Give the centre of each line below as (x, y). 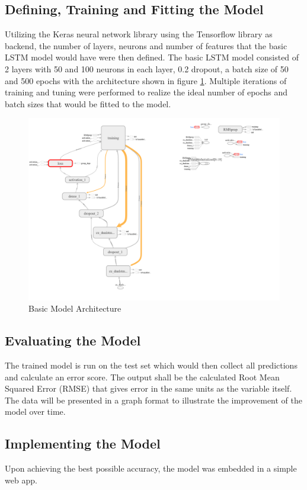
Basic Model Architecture (75, 308)
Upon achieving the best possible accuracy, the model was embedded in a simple (151, 468)
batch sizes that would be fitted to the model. (88, 103)
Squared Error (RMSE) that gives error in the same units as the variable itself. (148, 388)
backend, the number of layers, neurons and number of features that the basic (146, 45)
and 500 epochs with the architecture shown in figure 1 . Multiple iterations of (146, 80)
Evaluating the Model (73, 340)
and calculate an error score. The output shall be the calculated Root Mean (142, 377)
